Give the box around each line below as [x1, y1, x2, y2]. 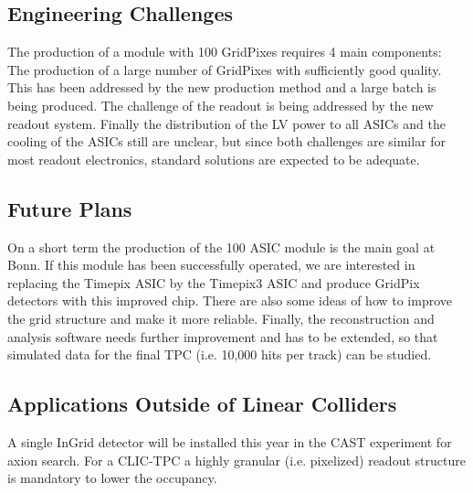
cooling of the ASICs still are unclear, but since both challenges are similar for [7, 132, 447, 151]
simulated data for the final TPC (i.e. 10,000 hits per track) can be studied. [7, 345, 432, 364]
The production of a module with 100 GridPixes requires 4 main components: [7, 42, 442, 61]
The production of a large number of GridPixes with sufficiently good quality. [7, 59, 442, 79]
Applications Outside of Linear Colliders [7, 390, 397, 418]
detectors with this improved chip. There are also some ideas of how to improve [7, 291, 453, 310]
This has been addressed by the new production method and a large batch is [7, 78, 436, 97]
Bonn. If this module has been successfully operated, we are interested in [7, 255, 415, 274]
